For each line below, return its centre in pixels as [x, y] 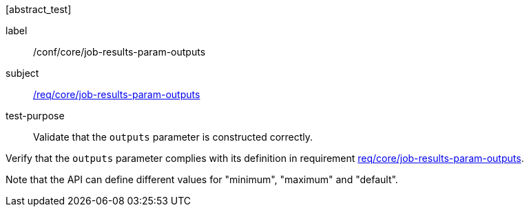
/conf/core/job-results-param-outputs [120, 52]
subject [22, 73]
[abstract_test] [39, 9]
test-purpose [35, 116]
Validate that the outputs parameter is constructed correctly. [173, 137]
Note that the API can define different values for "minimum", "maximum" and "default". [202, 179]
